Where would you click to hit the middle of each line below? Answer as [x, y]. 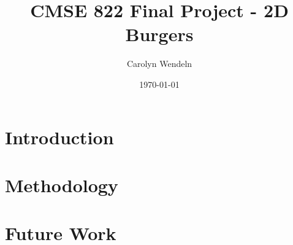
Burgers [159, 34]
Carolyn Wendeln [159, 64]
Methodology [62, 185]
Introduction [59, 137]
